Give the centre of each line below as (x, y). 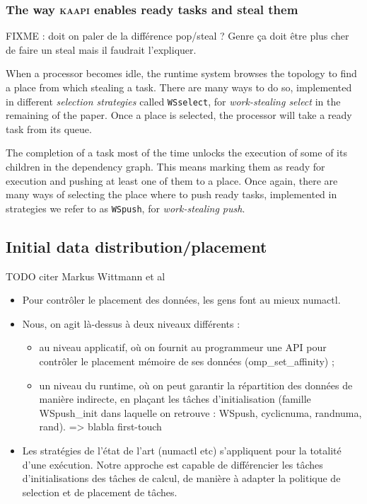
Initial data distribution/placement (136, 246)
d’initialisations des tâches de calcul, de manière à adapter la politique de (181, 478)
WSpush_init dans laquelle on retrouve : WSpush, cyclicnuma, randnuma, (200, 412)
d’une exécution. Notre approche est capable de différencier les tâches (173, 464)
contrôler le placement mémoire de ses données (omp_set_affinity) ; (187, 361)
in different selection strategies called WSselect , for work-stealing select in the (173, 101)
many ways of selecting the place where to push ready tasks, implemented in (171, 194)
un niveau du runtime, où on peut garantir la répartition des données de (196, 385)
